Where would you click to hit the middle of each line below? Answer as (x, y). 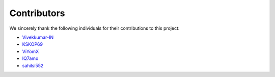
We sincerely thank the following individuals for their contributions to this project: (94, 28)
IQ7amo (30, 58)
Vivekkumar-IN (38, 37)
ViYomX (31, 51)
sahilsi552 (33, 65)
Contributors (37, 13)
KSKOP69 (33, 44)
